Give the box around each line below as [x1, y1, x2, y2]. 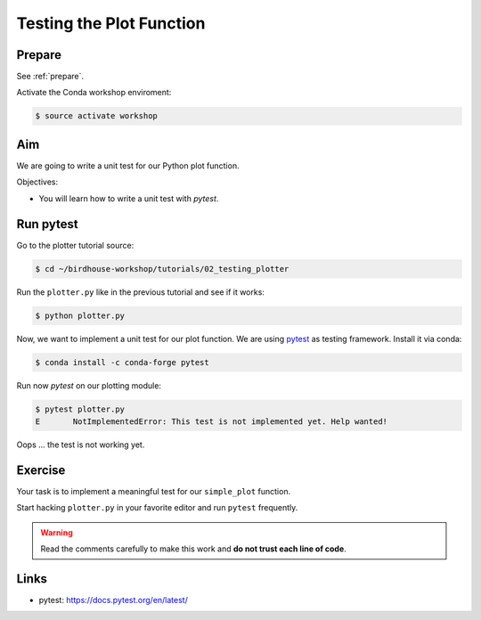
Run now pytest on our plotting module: [16, 379, 162, 391]
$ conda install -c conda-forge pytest [35, 357, 209, 367]
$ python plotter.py [35, 310, 125, 321]
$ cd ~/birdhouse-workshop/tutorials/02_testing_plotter [35, 264, 289, 273]
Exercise [16, 462, 66, 477]
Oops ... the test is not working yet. [16, 439, 145, 450]
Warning [40, 526, 73, 538]
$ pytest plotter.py [35, 404, 125, 414]
